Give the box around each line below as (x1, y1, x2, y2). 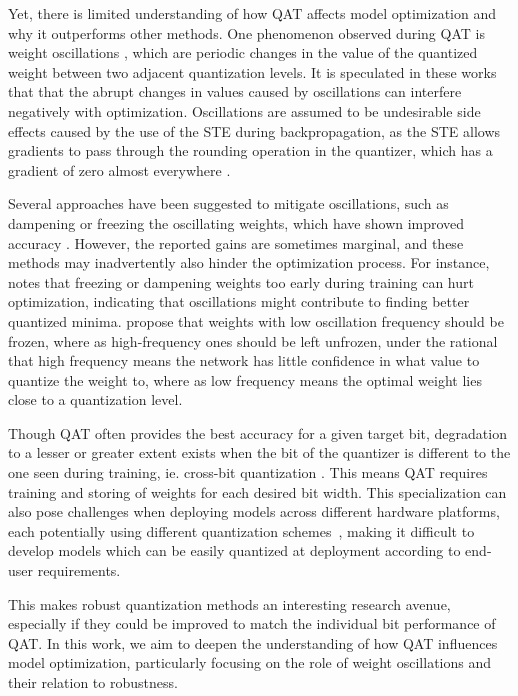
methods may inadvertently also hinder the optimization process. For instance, (8, 252, 490, 273)
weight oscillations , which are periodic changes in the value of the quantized (8, 42, 478, 63)
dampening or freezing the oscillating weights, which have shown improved (8, 212, 465, 233)
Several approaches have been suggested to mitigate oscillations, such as (8, 193, 449, 214)
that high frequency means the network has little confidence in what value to (8, 350, 480, 371)
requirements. (37, 560, 121, 581)
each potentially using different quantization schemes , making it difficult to (8, 520, 475, 541)
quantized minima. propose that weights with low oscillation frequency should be (8, 310, 504, 331)
